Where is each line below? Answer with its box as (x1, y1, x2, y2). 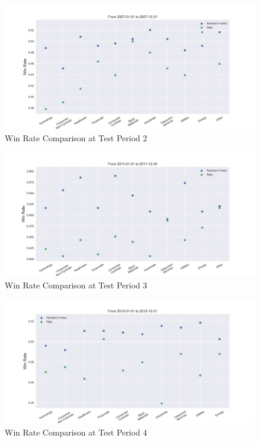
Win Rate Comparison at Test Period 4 (5, 426, 147, 438)
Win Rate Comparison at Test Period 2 (5, 131, 147, 144)
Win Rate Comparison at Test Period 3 (5, 278, 147, 291)
